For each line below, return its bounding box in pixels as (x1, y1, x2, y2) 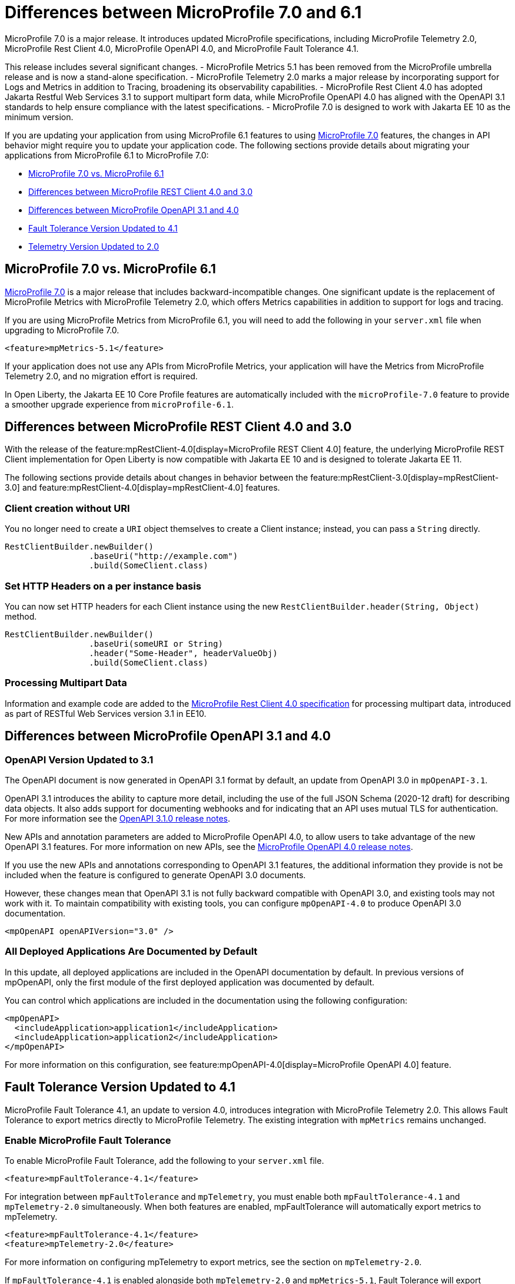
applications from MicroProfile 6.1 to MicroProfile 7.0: (5, 150, 209, 160)
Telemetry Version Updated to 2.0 (28, 241, 160, 251)
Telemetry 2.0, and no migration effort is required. (5, 370, 198, 381)
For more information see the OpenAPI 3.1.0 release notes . (5, 813, 231, 823)
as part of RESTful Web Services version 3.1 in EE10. (5, 708, 207, 719)
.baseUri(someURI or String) (89, 638, 223, 648)
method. (5, 611, 37, 621)
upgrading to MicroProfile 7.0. (5, 325, 119, 335)
